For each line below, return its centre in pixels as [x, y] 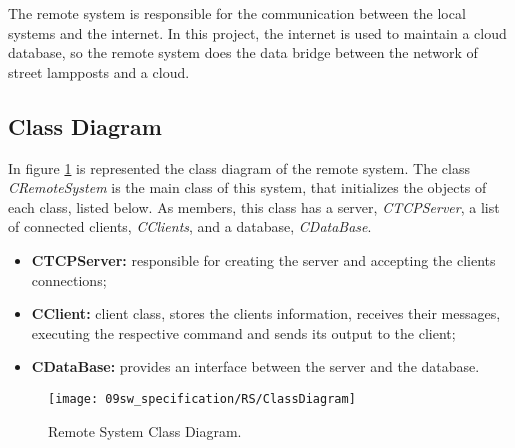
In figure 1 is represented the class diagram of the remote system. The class [239, 167]
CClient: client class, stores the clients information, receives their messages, [266, 313]
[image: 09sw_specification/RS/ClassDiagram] [202, 398]
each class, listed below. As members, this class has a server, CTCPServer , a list [254, 206]
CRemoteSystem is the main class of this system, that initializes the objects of [247, 187]
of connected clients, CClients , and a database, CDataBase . [190, 226]
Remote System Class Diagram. [145, 430]
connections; [69, 279]
